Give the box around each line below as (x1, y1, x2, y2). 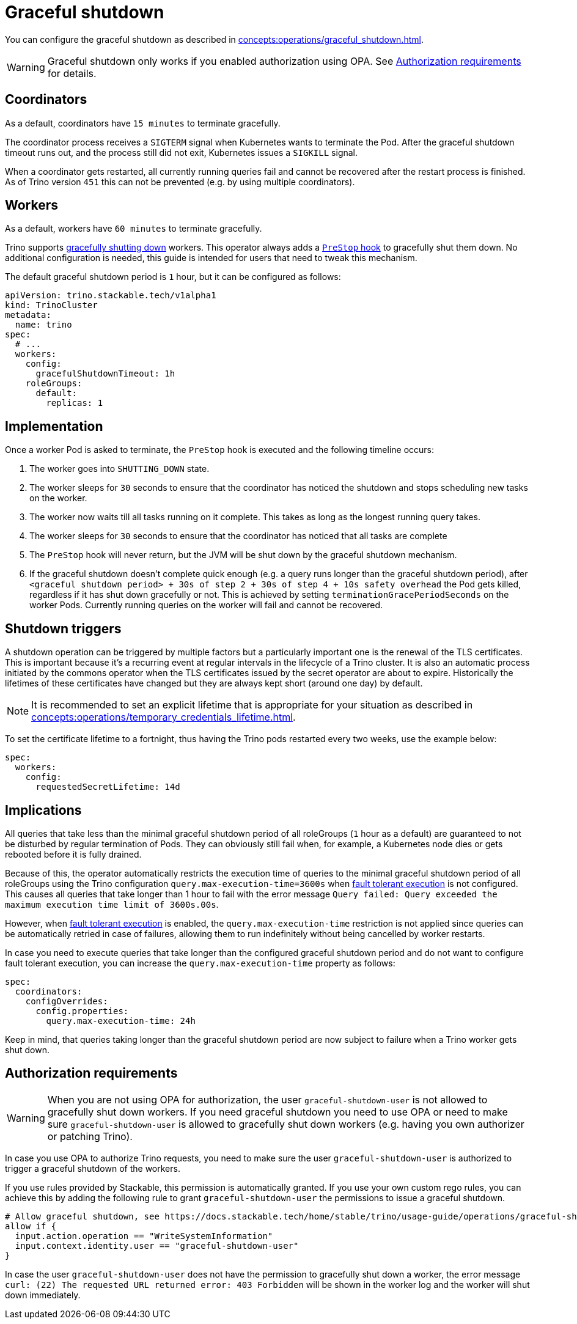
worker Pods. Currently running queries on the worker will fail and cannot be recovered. (29, 600, 383, 611)
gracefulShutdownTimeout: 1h (35, 369, 175, 379)
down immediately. (5, 1289, 81, 1300)
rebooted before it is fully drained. (5, 848, 142, 859)
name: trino (15, 320, 72, 330)
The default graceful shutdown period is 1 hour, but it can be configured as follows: (5, 271, 341, 282)
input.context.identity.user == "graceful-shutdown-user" (15, 1240, 299, 1251)
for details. (47, 67, 97, 79)
